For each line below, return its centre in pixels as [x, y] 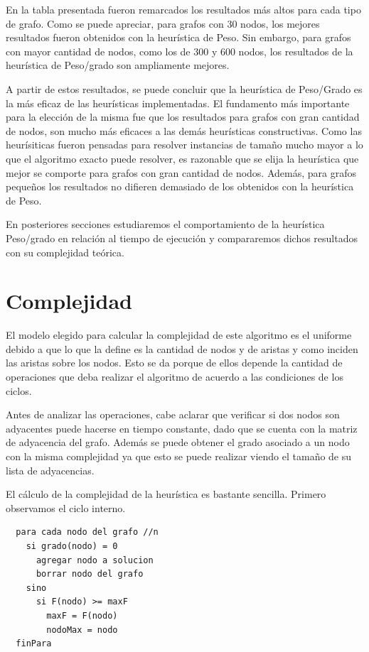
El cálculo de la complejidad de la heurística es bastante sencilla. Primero [166, 494]
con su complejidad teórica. [65, 252]
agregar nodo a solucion [95, 560]
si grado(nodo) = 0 [72, 546]
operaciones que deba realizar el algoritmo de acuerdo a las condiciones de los [175, 376]
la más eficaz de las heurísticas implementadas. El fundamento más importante [178, 103]
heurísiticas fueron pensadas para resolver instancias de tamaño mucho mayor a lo [184, 145]
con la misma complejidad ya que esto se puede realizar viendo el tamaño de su [179, 456]
